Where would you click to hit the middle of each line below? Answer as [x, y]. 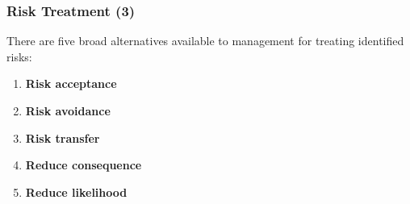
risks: [19, 56]
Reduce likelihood [76, 192]
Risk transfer [63, 137]
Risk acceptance [71, 83]
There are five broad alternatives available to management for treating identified [205, 41]
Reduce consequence [84, 165]
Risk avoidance [68, 110]
